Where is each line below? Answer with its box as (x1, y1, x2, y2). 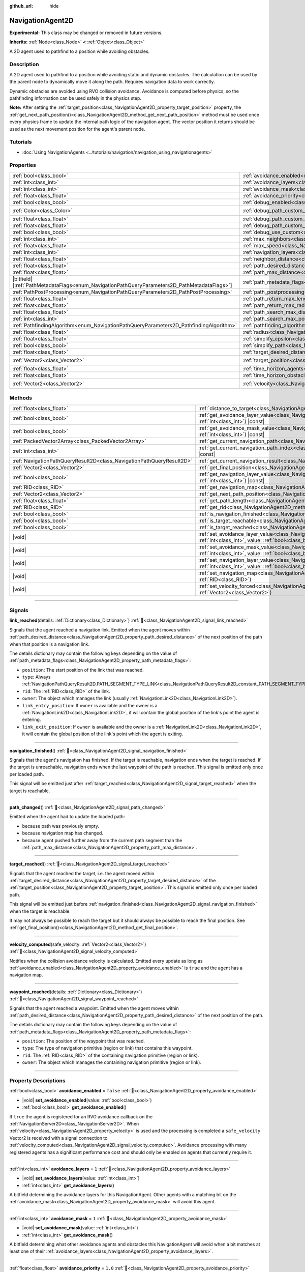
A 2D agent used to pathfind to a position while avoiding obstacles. (9, 48, 150, 54)
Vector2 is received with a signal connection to (9, 1135, 108, 1141)
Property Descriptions (9, 1077, 66, 1084)
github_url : (9, 3, 33, 9)
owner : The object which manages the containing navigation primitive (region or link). (22, 1059, 202, 1065)
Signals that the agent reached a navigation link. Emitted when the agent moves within (9, 626, 190, 633)
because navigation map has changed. (22, 830, 104, 836)
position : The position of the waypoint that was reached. (22, 1038, 145, 1044)
